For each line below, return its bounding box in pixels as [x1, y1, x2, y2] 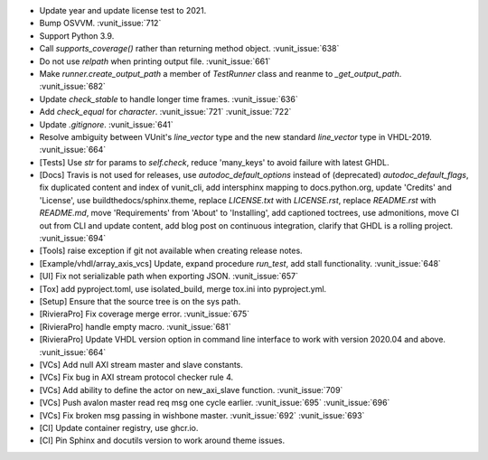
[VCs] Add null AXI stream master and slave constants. [39, 359, 244, 370]
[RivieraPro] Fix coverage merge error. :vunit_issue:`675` [39, 308, 250, 320]
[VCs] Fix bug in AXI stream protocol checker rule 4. [39, 371, 234, 383]
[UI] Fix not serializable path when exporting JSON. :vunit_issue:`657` [39, 271, 298, 282]
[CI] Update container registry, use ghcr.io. [39, 422, 199, 433]
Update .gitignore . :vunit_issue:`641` [39, 118, 174, 130]
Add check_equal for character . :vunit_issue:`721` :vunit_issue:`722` [39, 107, 292, 117]
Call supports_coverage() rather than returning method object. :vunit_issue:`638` [39, 43, 340, 54]
